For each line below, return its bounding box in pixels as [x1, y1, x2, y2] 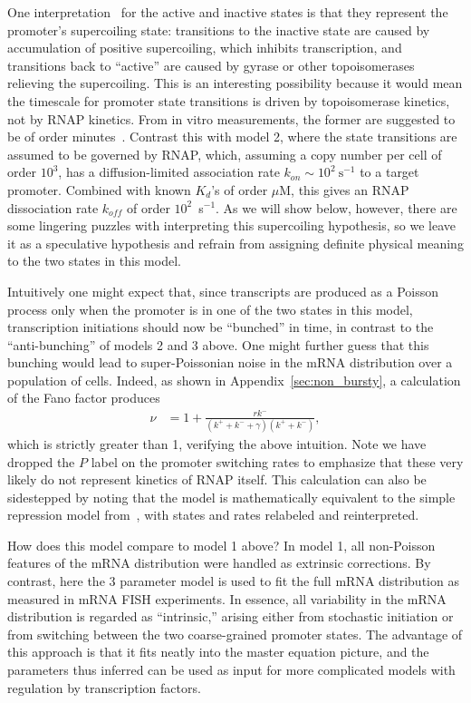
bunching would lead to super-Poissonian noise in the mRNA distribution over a [7, 353, 453, 372]
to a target [360, 162, 419, 181]
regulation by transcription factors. [7, 678, 201, 697]
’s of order [211, 180, 268, 199]
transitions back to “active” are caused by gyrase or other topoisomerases [7, 55, 415, 74]
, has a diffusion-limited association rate [58, 162, 280, 181]
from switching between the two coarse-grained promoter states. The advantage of [7, 624, 463, 643]
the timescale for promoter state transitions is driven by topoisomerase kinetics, [7, 91, 450, 110]
